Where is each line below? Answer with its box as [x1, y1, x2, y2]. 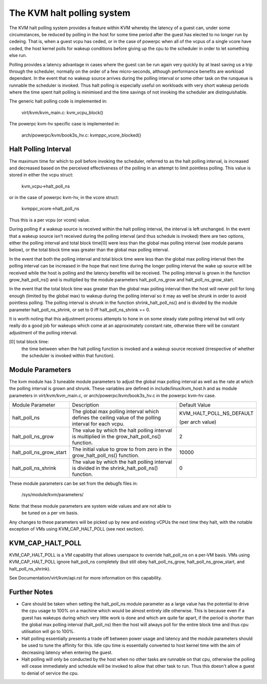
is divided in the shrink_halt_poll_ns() [72, 465, 158, 472]
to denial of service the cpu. [21, 670, 79, 676]
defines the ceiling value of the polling [72, 414, 161, 421]
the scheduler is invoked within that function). [21, 352, 115, 359]
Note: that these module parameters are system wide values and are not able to [9, 503, 172, 509]
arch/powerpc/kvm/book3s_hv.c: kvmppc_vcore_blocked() [21, 132, 141, 138]
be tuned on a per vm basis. [21, 510, 79, 516]
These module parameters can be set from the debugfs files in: [9, 480, 138, 486]
